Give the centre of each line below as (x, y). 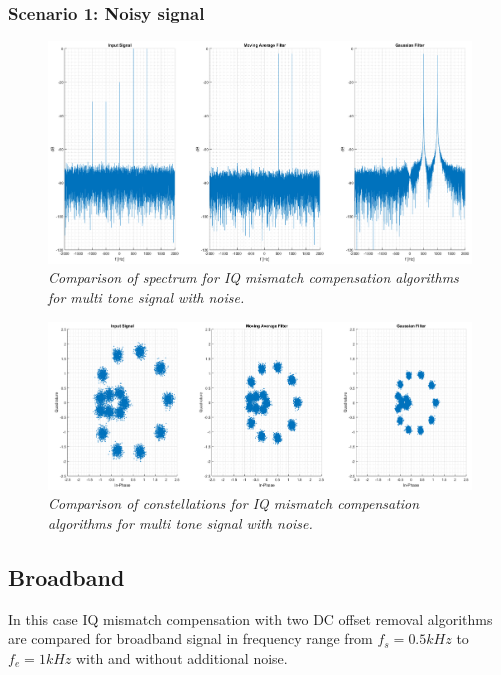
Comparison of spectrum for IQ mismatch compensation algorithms (253, 277)
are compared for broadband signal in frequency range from (190, 638)
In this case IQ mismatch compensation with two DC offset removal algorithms (250, 618)
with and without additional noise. (182, 658)
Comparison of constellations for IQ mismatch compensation (234, 503)
